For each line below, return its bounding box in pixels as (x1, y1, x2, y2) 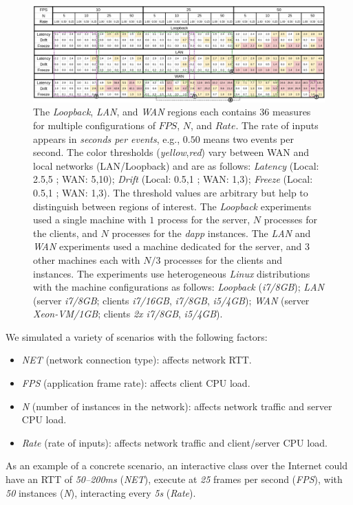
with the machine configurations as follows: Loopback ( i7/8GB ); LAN (33, 280, 324, 294)
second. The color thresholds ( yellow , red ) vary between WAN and (33, 145, 309, 159)
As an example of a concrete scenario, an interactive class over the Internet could (6, 458, 348, 473)
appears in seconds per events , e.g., (33, 131, 180, 146)
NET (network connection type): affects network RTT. (21, 352, 252, 367)
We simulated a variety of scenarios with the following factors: (6, 329, 268, 344)
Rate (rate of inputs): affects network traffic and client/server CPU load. (21, 435, 328, 449)
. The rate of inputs (235, 117, 319, 132)
